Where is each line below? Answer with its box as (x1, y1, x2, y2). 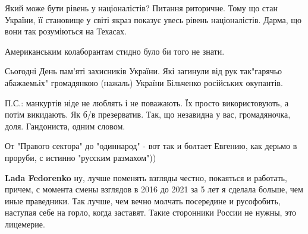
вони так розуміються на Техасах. (5, 25, 127, 37)
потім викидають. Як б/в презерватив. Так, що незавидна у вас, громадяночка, (5, 108, 291, 121)
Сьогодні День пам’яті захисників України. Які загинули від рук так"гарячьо (5, 65, 282, 77)
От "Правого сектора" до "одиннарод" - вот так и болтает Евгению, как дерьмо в (5, 140, 297, 152)
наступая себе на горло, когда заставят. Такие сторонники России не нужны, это (5, 206, 297, 219)
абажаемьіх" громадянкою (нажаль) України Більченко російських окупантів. (5, 76, 283, 88)
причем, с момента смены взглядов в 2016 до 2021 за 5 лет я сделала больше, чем (5, 183, 303, 195)
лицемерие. (5, 217, 45, 230)
